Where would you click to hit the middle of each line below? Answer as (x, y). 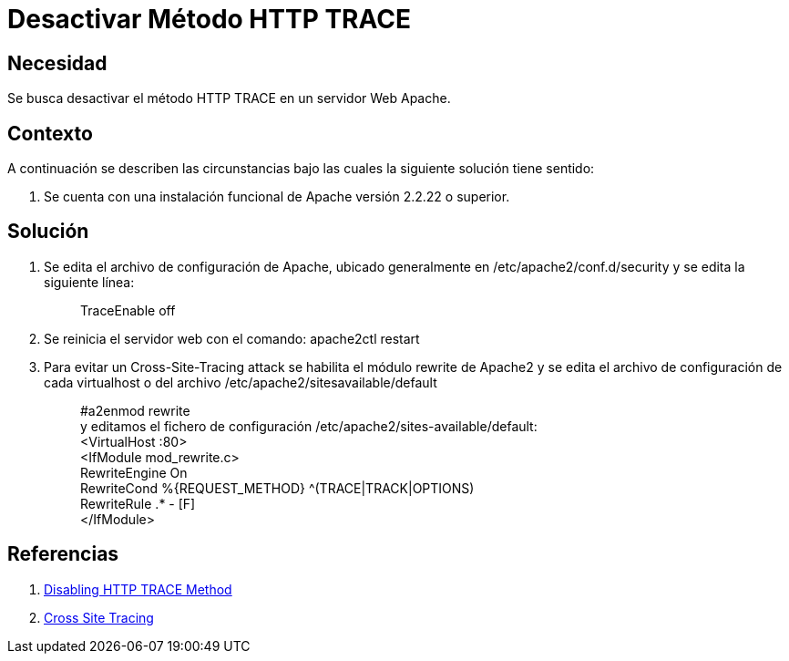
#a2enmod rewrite (135, 410)
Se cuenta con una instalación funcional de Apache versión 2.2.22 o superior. (277, 197)
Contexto (50, 133)
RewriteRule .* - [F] (138, 503)
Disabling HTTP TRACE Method (138, 589)
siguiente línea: (89, 282)
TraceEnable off (128, 310)
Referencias (63, 554)
